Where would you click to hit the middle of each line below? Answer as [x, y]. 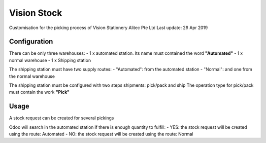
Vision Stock [36, 13]
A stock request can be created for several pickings [62, 118]
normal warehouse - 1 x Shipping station [50, 60]
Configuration [31, 42]
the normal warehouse [32, 76]
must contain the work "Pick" [39, 92]
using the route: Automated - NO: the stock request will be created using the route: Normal [101, 134]
